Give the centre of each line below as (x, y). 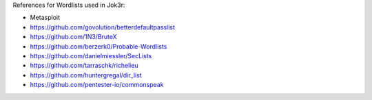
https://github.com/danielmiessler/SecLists (91, 55)
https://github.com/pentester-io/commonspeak (97, 85)
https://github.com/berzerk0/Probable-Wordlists (99, 46)
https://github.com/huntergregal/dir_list (86, 75)
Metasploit (45, 18)
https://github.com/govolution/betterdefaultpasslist (103, 27)
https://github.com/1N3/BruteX (73, 37)
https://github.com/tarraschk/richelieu (84, 66)
